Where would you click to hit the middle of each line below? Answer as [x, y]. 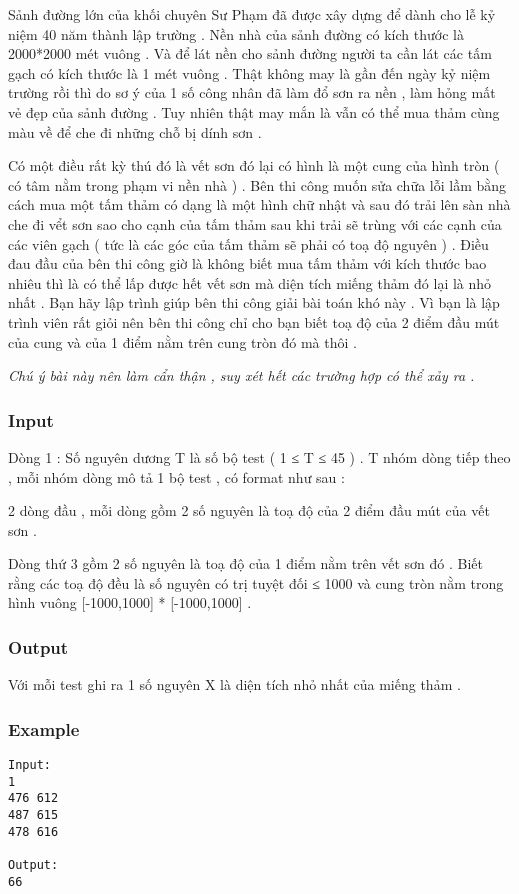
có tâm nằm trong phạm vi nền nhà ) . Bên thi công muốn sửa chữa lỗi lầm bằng [257, 184]
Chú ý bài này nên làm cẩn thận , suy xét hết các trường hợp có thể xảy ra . [241, 375]
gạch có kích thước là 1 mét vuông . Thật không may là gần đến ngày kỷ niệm [249, 72]
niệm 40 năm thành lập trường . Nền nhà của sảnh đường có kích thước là [236, 33]
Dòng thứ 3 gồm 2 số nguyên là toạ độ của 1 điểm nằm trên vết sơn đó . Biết [245, 563]
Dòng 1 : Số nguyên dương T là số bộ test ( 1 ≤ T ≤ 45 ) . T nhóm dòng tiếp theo [259, 456]
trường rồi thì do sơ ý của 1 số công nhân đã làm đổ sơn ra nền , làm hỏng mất [252, 92]
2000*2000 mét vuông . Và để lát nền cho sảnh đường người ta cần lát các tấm [250, 53]
